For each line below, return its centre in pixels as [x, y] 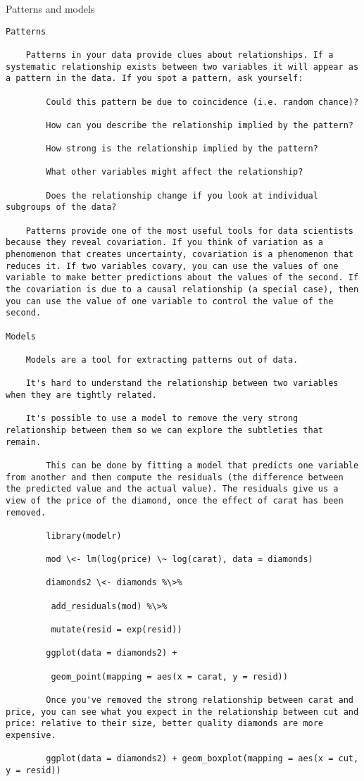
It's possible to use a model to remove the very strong [162, 419]
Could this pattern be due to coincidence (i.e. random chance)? [202, 102]
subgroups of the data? [61, 207]
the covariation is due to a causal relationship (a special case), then [182, 290]
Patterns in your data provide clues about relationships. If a [180, 55]
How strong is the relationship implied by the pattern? [182, 149]
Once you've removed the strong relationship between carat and [200, 700]
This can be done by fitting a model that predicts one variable [202, 465]
